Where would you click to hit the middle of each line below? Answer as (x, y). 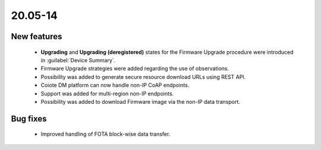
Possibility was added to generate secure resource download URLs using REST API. (143, 76)
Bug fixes (29, 119)
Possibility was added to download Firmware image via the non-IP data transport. (141, 101)
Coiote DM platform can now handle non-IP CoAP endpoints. (115, 85)
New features (37, 36)
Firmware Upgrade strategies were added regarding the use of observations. (135, 69)
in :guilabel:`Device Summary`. (78, 60)
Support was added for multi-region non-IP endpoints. (107, 93)
